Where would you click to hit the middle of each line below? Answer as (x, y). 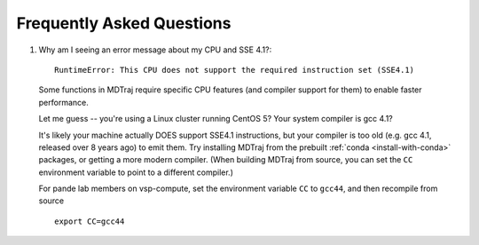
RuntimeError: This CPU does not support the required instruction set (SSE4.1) (235, 70)
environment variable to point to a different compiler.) (136, 172)
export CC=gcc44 (90, 221)
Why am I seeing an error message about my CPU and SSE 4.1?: (155, 50)
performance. (63, 102)
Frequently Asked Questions (124, 23)
